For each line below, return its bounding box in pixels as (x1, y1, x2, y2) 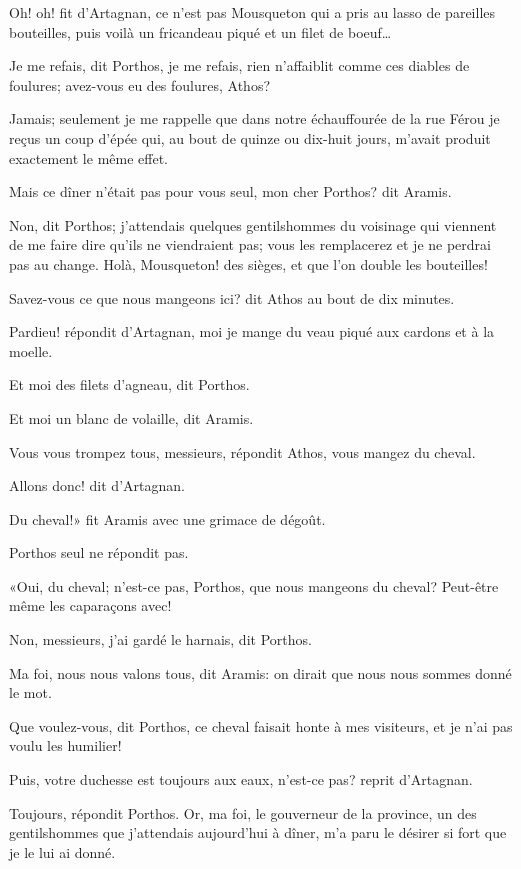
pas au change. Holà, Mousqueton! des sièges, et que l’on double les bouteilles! (9, 253, 488, 274)
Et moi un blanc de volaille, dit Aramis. (9, 407, 254, 428)
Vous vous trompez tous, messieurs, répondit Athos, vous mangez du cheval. (9, 441, 476, 462)
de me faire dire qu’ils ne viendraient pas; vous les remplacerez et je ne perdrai (9, 234, 491, 255)
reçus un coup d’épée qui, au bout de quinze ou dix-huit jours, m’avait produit (9, 127, 491, 148)
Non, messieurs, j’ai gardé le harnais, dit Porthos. (9, 629, 312, 650)
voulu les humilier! (9, 735, 122, 756)
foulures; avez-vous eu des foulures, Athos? (9, 74, 271, 95)
